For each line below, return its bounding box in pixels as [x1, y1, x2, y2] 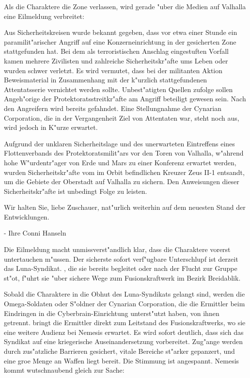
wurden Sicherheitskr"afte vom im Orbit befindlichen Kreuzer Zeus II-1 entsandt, [4, 167, 245, 177]
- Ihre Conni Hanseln [4, 228, 66, 238]
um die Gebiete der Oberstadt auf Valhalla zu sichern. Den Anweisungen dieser [4, 176, 239, 187]
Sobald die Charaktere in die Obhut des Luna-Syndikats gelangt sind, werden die [4, 289, 245, 299]
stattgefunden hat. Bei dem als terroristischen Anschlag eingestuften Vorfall [4, 46, 229, 56]
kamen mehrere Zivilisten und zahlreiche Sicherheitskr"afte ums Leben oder [4, 55, 228, 65]
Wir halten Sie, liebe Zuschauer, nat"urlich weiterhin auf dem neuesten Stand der [4, 202, 246, 212]
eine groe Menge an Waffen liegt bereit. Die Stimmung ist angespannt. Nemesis [4, 355, 239, 365]
